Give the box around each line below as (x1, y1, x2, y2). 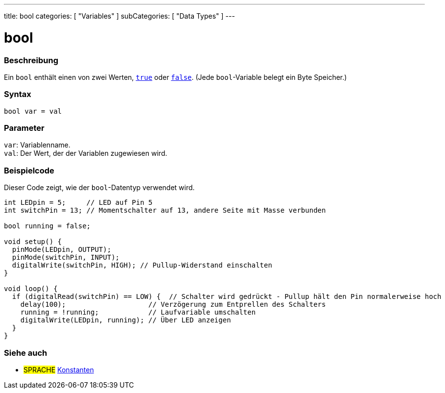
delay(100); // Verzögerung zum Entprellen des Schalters (20, 300, 326, 309)
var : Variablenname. (4, 141, 70, 149)
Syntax (4, 89, 31, 99)
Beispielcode (4, 165, 54, 175)
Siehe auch (4, 347, 47, 358)
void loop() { (4, 285, 58, 293)
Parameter (4, 123, 45, 133)
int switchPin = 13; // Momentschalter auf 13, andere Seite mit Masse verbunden (4, 206, 326, 215)
